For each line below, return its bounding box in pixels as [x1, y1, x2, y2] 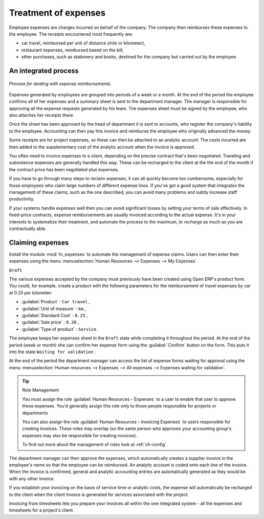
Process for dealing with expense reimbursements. [9, 81, 112, 87]
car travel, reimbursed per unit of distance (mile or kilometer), [21, 40, 146, 46]
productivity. [9, 196, 35, 202]
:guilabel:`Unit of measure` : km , [21, 306, 86, 312]
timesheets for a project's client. [9, 507, 74, 513]
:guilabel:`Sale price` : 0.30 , [21, 319, 79, 325]
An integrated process [9, 67, 79, 75]
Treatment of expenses [9, 7, 106, 18]
